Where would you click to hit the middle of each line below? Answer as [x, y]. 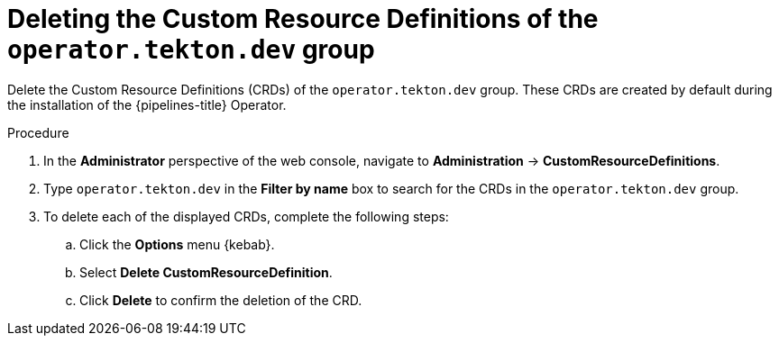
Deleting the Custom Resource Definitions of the [303, 19]
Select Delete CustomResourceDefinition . [206, 272]
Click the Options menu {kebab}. [177, 244]
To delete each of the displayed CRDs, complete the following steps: [246, 216]
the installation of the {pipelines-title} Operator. [147, 104]
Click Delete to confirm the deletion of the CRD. [221, 300]
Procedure [38, 132]
